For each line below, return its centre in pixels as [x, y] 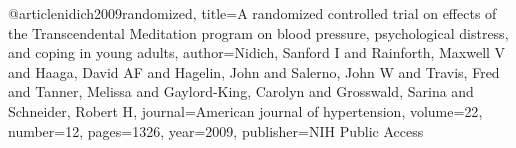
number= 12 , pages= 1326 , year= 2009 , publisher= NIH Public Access [216, 130]
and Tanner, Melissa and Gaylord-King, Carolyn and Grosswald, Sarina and [241, 91]
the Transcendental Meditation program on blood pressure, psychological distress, [258, 32]
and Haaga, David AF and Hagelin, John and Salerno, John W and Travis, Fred [254, 71]
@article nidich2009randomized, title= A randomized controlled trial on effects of [252, 13]
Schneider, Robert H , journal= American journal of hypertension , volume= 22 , [245, 110]
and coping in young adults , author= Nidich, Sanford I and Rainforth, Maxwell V [257, 52]
